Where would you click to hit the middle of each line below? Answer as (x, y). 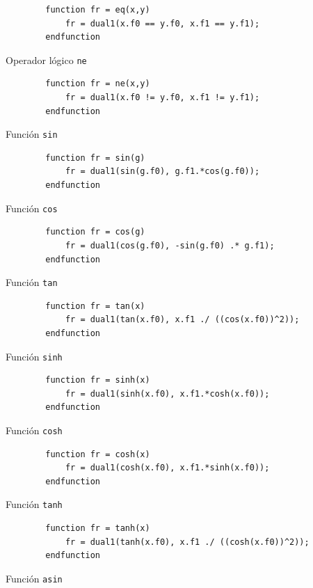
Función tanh (34, 504)
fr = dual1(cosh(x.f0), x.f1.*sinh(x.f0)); (167, 468)
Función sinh (34, 356)
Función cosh (34, 430)
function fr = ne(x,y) (98, 84)
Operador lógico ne (46, 59)
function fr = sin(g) (95, 158)
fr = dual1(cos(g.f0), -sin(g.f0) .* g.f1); (170, 245)
